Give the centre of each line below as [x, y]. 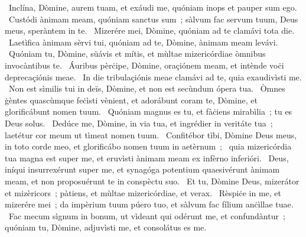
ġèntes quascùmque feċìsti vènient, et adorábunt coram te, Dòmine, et [131, 100]
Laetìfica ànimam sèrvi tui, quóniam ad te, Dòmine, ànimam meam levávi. [143, 42]
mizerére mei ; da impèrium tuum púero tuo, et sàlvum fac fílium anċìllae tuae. [149, 204]
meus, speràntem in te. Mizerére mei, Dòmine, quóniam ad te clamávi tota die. [150, 30]
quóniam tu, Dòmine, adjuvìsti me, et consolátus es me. [106, 227]
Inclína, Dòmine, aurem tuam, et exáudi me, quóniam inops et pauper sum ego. [153, 7]
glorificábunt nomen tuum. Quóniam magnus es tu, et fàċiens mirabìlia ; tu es [149, 111]
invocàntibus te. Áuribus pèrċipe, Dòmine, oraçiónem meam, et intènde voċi [144, 65]
